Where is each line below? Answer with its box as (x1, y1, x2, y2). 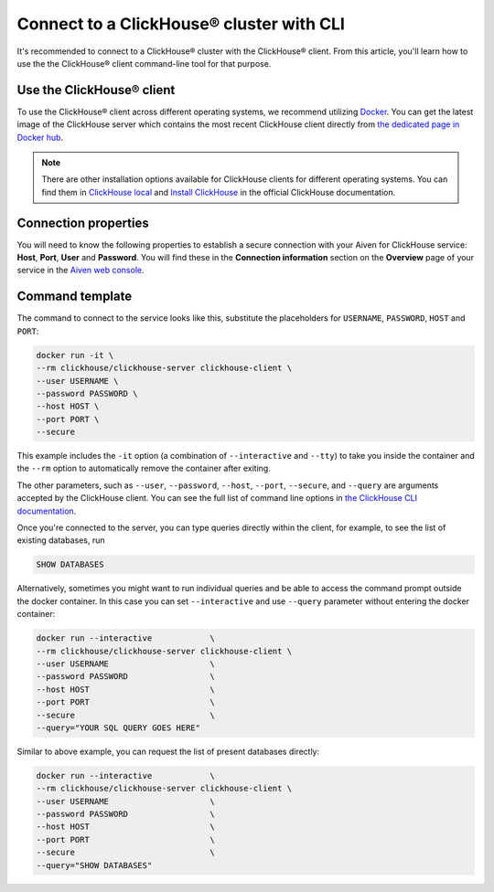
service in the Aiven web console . (16, 265, 145, 276)
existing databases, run (16, 535, 105, 546)
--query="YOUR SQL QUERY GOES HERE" (36, 722, 201, 733)
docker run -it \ (36, 350, 114, 360)
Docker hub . (16, 132, 64, 143)
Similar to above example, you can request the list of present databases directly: (16, 746, 320, 757)
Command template (16, 289, 133, 304)
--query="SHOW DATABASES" (36, 860, 153, 870)
